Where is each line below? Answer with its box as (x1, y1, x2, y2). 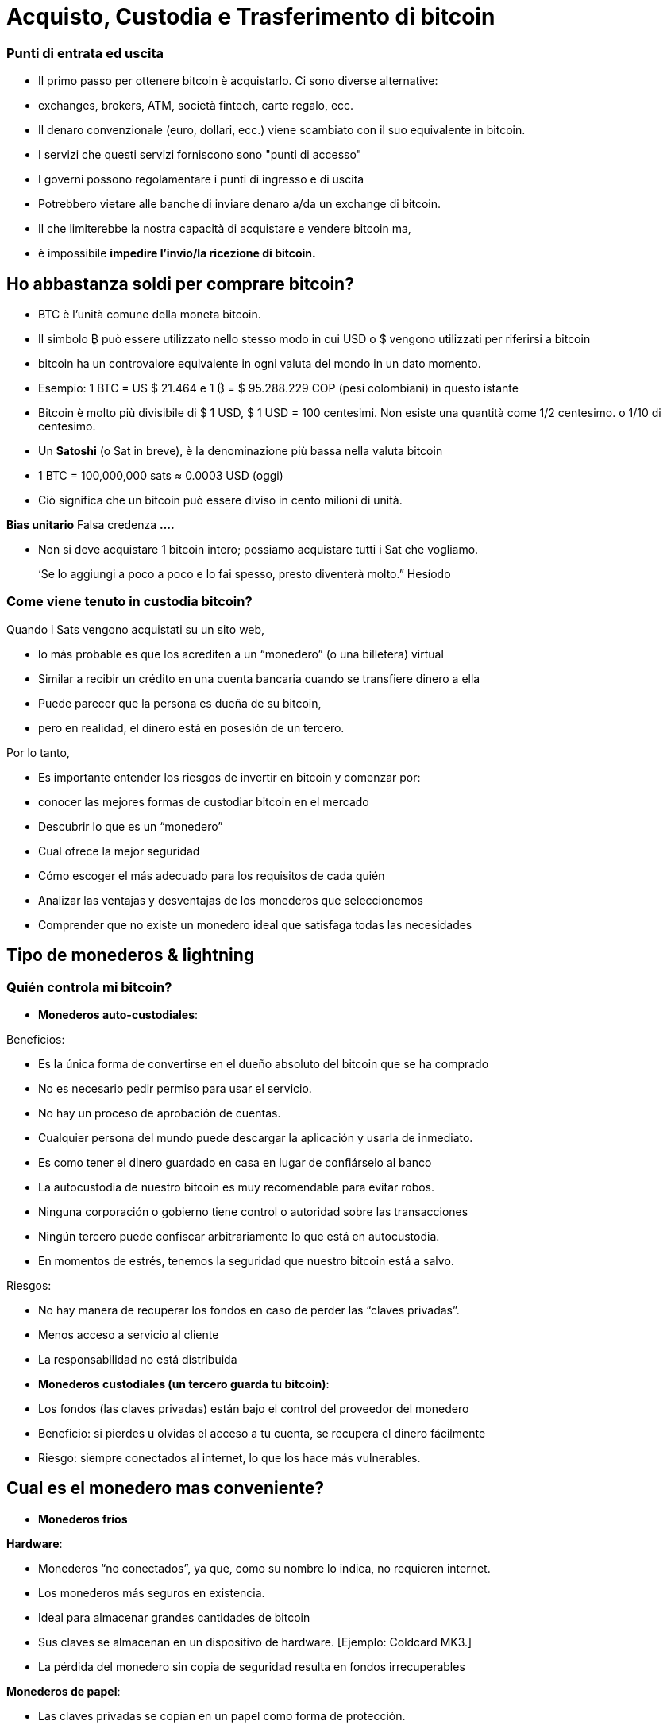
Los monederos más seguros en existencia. (38, 1585, 265, 1600)
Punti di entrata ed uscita (6, 44, 164, 61)
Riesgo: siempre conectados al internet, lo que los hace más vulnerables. (38, 1450, 421, 1465)
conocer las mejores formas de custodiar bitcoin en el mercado (38, 794, 369, 809)
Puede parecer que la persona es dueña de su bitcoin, (38, 696, 322, 710)
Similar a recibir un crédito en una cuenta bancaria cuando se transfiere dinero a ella (38, 671, 480, 685)
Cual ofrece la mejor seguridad (38, 843, 200, 858)
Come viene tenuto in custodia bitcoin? (6, 593, 253, 610)
